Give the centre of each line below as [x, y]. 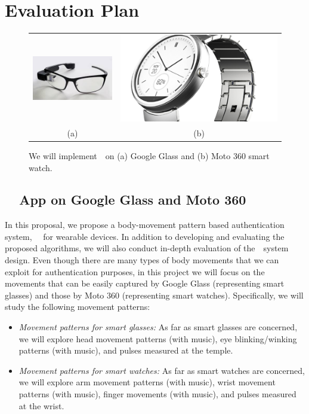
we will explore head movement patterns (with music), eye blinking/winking [158, 338]
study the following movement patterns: [78, 307]
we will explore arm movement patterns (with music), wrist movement [147, 382]
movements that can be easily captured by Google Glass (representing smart [145, 283]
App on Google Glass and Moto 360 [133, 200]
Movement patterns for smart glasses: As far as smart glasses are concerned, [158, 327]
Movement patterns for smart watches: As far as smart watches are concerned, [162, 370]
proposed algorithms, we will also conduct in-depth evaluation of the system [147, 248]
